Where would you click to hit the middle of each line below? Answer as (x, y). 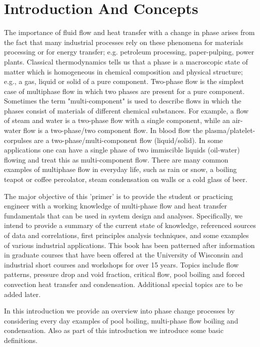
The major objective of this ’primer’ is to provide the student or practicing (118, 196)
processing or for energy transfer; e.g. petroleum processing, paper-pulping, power (129, 52)
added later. (22, 294)
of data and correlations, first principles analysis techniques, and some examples (126, 235)
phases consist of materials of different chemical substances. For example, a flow (126, 110)
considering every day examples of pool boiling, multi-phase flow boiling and (121, 320)
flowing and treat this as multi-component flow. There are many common (116, 159)
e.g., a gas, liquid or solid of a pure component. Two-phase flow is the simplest (124, 81)
